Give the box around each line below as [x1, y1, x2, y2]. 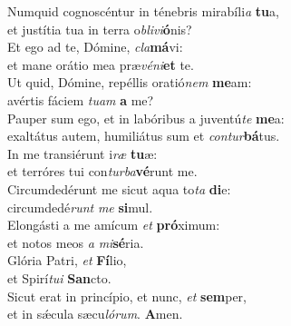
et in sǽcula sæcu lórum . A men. [7, 304, 183, 323]
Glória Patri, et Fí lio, [7, 251, 127, 270]
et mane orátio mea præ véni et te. [7, 54, 194, 74]
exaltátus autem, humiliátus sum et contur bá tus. [7, 126, 280, 145]
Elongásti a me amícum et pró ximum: [7, 215, 220, 234]
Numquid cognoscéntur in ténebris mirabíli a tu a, [7, 2, 279, 20]
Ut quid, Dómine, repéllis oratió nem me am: [7, 73, 252, 92]
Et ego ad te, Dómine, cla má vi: [7, 37, 183, 56]
